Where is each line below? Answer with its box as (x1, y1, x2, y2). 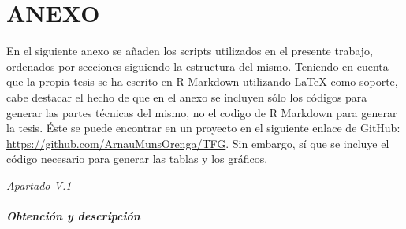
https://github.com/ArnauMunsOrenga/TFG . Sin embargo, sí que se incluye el (6, 135, 389, 151)
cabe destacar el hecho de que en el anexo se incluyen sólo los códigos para (6, 88, 367, 105)
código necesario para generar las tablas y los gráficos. (6, 150, 268, 167)
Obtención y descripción (6, 208, 140, 224)
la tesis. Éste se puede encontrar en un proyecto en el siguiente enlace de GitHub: (6, 120, 400, 136)
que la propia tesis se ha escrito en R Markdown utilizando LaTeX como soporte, (6, 73, 398, 90)
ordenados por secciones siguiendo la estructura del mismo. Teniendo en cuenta (6, 57, 389, 74)
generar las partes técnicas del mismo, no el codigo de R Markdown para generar (6, 104, 397, 120)
